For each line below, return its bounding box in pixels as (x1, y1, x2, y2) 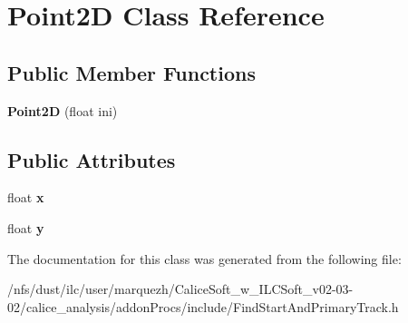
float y (7, 218, 44, 237)
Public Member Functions (7, 58, 256, 86)
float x (7, 188, 44, 207)
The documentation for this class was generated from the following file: (7, 249, 402, 268)
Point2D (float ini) (7, 101, 118, 120)
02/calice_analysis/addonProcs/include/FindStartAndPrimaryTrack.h (7, 297, 399, 316)
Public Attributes (7, 145, 176, 173)
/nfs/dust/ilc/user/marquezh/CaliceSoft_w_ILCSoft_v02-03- (7, 279, 354, 299)
